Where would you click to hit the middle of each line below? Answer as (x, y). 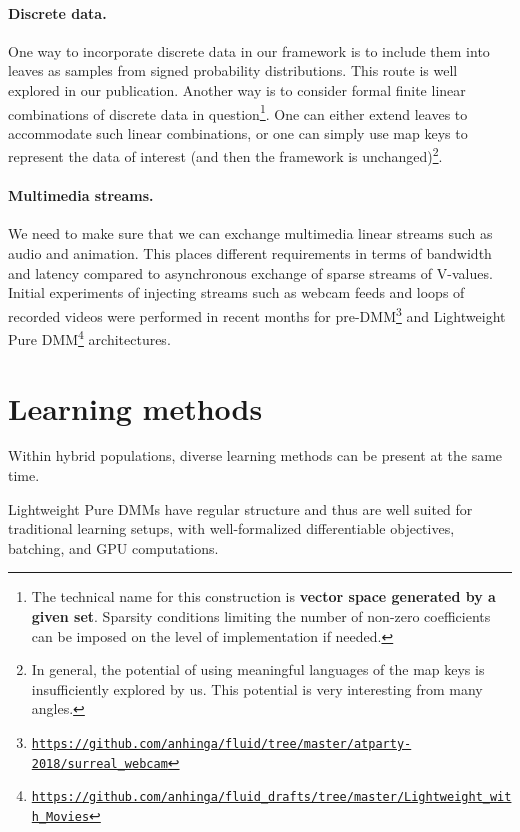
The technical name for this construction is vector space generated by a (263, 596)
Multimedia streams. (81, 195)
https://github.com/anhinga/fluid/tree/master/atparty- (221, 744)
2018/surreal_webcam (99, 763)
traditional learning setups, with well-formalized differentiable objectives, (231, 528)
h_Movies (60, 816)
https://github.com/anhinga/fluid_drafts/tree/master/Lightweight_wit (271, 797)
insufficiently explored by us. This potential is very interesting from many (257, 688)
